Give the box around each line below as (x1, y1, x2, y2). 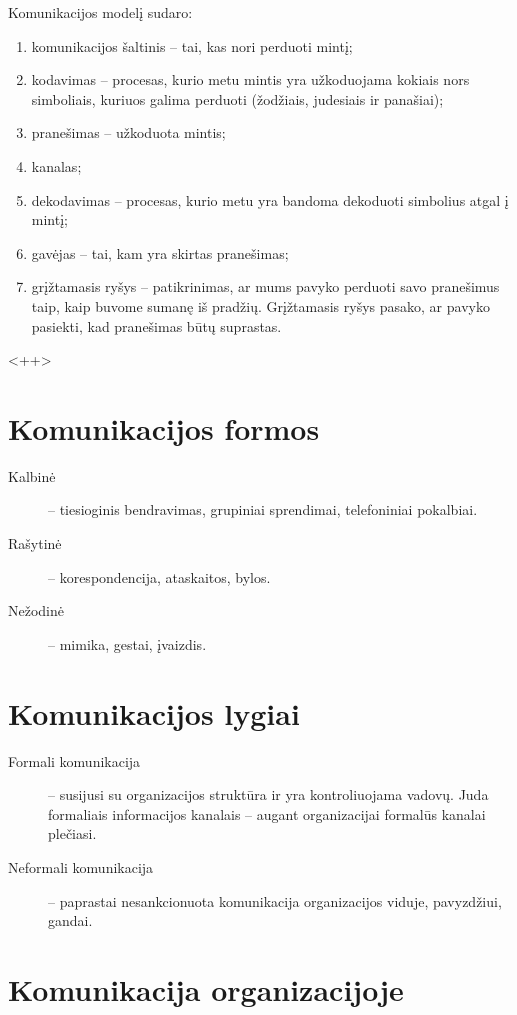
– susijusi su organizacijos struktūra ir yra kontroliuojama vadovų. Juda (48, 784, 489, 805)
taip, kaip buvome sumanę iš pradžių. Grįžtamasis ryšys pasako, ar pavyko (31, 295, 490, 316)
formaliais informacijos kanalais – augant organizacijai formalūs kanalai (48, 803, 486, 824)
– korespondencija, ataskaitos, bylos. (48, 566, 271, 587)
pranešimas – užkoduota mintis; (31, 122, 226, 143)
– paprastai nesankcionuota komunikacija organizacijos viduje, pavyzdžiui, (48, 890, 502, 911)
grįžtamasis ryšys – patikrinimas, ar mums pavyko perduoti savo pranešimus (31, 276, 500, 297)
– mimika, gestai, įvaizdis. (48, 633, 207, 654)
